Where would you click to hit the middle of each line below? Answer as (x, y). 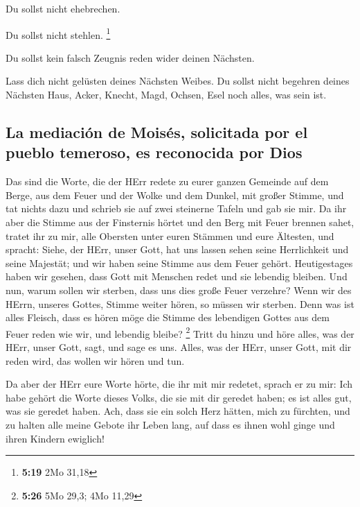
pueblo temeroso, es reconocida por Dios (154, 152)
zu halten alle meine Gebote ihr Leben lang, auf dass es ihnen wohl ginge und (170, 424)
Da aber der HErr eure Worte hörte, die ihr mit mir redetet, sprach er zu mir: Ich (179, 384)
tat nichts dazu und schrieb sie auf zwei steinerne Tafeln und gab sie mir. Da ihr (176, 208)
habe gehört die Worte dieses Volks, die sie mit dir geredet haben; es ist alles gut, (179, 397)
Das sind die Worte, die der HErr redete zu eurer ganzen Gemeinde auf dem (167, 181)
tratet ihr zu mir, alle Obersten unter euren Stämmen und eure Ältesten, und (170, 235)
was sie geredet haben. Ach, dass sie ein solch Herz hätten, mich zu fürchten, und (178, 411)
